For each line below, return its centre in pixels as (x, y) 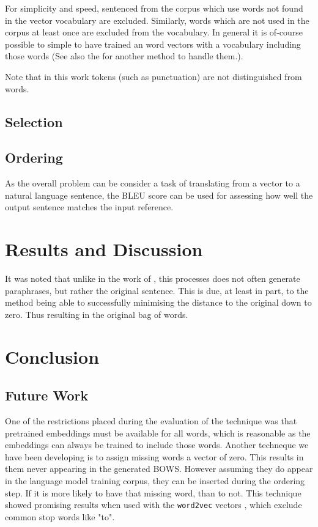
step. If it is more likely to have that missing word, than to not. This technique (153, 492)
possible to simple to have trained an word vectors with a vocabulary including (153, 44)
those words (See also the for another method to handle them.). (124, 56)
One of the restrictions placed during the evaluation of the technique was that (151, 421)
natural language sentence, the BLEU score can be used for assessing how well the (159, 195)
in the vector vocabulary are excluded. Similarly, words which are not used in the (157, 20)
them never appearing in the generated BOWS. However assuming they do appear (159, 469)
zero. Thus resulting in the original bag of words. (97, 314)
